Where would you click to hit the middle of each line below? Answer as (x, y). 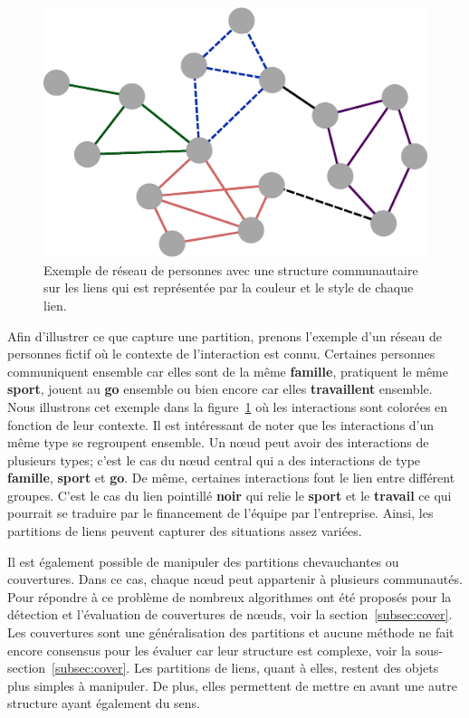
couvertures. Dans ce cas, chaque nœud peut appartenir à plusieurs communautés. (235, 579)
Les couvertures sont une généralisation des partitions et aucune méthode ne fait (231, 632)
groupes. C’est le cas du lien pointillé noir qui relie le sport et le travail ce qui (230, 495)
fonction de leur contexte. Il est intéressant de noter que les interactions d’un (221, 424)
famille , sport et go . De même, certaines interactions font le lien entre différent (231, 478)
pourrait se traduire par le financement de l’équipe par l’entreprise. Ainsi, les (220, 513)
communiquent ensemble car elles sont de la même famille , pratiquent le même (228, 371)
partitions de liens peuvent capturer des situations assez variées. (185, 531)
